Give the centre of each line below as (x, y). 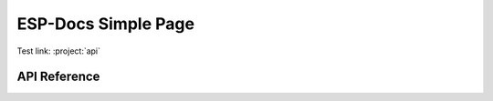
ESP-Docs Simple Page (106, 24)
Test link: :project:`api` (58, 51)
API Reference (58, 77)
